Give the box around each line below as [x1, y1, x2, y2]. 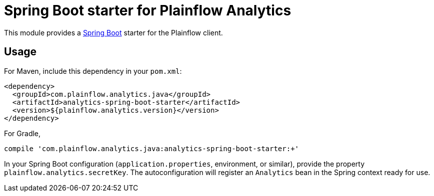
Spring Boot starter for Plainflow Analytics [4, 2, 291, 19]
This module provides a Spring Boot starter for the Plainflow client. [4, 28, 223, 37]
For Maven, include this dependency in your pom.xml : [4, 66, 182, 75]
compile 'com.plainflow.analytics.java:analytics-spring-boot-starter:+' [4, 144, 299, 153]
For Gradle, [4, 129, 41, 138]
